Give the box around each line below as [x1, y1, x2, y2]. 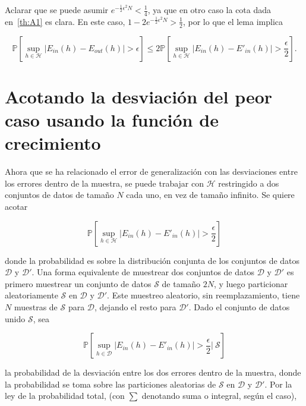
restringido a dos [218, 177, 279, 189]
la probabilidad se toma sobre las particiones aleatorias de [5, 377, 216, 390]
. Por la [264, 377, 292, 390]
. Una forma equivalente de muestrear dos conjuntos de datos [31, 266, 254, 278]
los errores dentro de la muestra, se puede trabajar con [5, 177, 204, 189]
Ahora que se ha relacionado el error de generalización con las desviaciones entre [5, 165, 298, 178]
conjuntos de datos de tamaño [5, 188, 114, 201]
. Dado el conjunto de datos [188, 300, 290, 313]
